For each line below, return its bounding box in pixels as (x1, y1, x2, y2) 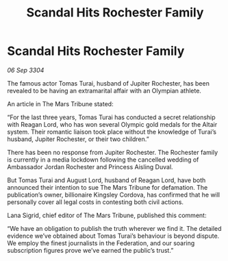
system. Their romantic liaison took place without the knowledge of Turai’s (7, 127, 217, 136)
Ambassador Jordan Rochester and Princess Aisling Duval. (7, 162, 173, 171)
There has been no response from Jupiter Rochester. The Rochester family (7, 148, 218, 156)
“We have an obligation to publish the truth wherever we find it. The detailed (7, 224, 222, 232)
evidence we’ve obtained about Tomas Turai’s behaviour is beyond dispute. (7, 232, 220, 240)
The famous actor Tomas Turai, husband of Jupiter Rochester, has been (7, 79, 210, 87)
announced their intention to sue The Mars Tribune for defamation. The (7, 183, 208, 191)
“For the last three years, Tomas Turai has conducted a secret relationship (7, 113, 216, 121)
